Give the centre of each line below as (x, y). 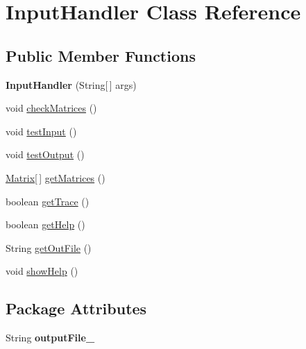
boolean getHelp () (45, 224)
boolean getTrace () (48, 201)
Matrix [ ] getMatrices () (56, 177)
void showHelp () (42, 271)
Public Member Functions (101, 55)
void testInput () (41, 131)
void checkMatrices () (51, 108)
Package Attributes (76, 308)
